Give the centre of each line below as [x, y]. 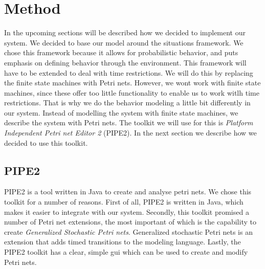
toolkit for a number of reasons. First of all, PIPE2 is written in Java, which [124, 202]
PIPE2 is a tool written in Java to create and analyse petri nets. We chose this [128, 192]
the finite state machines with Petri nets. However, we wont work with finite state [132, 83]
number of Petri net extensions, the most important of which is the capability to [130, 222]
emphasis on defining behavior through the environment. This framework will [125, 62]
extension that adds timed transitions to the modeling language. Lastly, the [123, 242]
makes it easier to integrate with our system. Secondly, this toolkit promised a [127, 211]
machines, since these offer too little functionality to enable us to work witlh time [132, 92]
